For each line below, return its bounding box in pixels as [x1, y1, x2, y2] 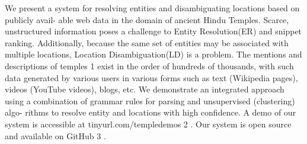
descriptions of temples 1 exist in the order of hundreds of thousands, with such [5, 59, 294, 72]
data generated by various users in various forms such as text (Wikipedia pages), [5, 71, 298, 84]
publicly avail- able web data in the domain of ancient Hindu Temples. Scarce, [5, 13, 289, 25]
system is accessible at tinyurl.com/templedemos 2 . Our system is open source [5, 117, 292, 130]
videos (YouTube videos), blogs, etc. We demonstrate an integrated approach [5, 83, 284, 95]
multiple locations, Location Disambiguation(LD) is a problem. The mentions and [5, 48, 302, 60]
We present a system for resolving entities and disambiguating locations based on [5, 2, 300, 14]
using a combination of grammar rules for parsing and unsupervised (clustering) [5, 94, 295, 107]
